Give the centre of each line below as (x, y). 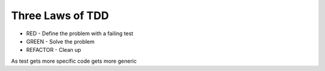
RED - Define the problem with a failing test (80, 33)
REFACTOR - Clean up (54, 50)
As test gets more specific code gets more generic (74, 61)
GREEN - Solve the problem (60, 41)
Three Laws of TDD (60, 16)
